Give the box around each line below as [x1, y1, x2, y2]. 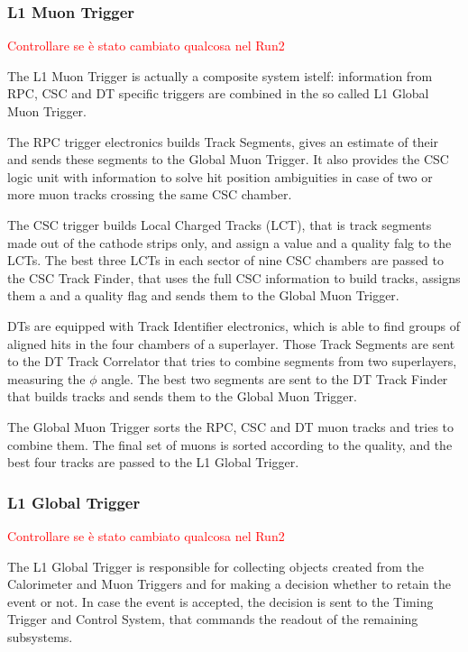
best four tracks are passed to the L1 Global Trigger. [7, 453, 299, 472]
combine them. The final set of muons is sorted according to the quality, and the [7, 435, 453, 454]
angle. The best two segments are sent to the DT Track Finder [101, 369, 448, 388]
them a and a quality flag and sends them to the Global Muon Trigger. [7, 286, 399, 305]
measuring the [7, 369, 86, 388]
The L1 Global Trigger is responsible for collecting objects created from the [7, 556, 425, 575]
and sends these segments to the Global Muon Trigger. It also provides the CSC [7, 150, 449, 169]
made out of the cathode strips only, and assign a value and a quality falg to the [7, 233, 452, 252]
